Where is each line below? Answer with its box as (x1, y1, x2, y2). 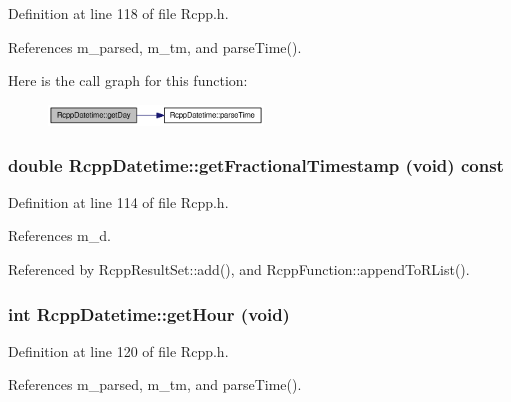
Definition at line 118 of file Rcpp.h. (8, 3, 229, 23)
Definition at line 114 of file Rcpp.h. (8, 191, 229, 212)
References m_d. (8, 225, 111, 246)
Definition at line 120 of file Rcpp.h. (8, 340, 229, 361)
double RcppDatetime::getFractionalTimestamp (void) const (8, 152, 504, 177)
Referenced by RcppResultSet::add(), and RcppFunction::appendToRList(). (8, 259, 470, 280)
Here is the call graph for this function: (8, 70, 248, 91)
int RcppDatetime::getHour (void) (8, 301, 290, 326)
